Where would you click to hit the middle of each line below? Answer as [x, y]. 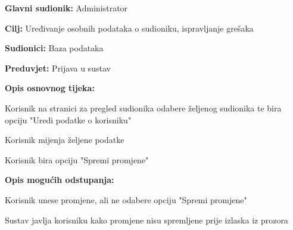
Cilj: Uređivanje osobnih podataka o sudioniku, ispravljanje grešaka [129, 28]
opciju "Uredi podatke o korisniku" [68, 119]
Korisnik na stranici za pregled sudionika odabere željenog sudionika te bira [143, 108]
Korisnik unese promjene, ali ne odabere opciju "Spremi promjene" [126, 199]
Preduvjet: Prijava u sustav [58, 68]
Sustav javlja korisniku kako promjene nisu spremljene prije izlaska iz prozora [146, 220]
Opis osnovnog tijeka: [50, 88]
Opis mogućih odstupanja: [60, 180]
